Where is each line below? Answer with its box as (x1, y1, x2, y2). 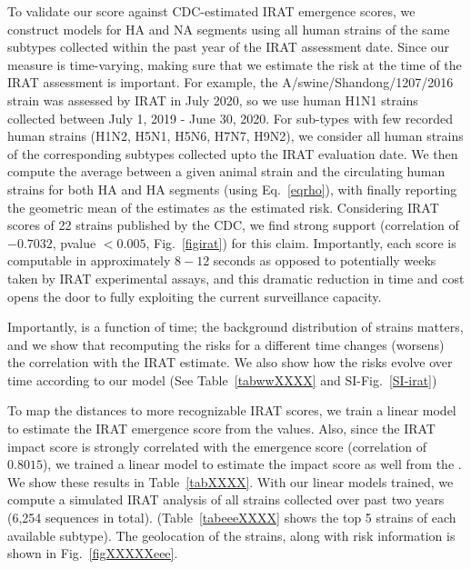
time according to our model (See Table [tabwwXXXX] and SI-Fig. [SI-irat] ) (7, 370, 437, 389)
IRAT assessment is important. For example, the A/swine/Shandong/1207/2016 (7, 73, 454, 92)
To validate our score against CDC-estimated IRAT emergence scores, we (7, 2, 416, 20)
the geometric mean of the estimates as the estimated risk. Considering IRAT (7, 197, 439, 216)
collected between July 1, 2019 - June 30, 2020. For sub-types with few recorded (7, 108, 454, 127)
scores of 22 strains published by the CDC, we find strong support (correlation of (7, 215, 459, 235)
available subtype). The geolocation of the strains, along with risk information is (7, 525, 456, 544)
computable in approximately (7, 251, 171, 270)
